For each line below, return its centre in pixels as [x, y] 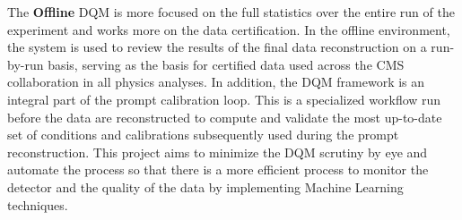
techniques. [38, 204]
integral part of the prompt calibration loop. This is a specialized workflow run [224, 99]
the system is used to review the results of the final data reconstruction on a [217, 47]
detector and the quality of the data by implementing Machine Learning [205, 186]
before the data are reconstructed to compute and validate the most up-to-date [225, 117]
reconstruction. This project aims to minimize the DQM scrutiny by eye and [218, 152]
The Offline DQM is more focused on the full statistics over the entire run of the [231, 12]
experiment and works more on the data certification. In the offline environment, [229, 29]
